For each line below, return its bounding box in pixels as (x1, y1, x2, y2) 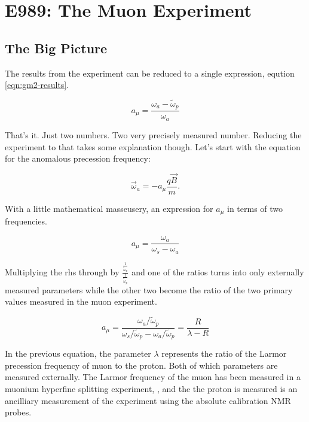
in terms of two (227, 202, 283, 214)
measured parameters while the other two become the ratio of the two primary (5, 283, 293, 296)
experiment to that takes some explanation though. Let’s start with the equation (5, 140, 301, 153)
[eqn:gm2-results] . (5, 78, 69, 91)
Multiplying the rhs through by (5, 265, 120, 278)
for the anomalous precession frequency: (5, 152, 151, 165)
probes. (5, 406, 32, 418)
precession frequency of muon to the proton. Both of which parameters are (5, 359, 278, 371)
